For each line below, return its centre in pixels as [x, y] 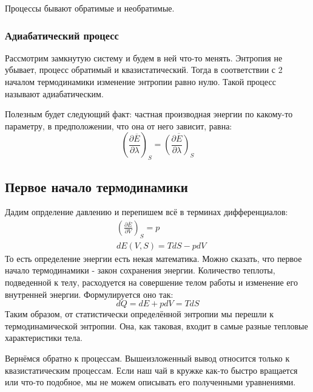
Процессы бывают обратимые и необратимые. [90, 8]
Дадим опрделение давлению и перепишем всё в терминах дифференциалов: [146, 212]
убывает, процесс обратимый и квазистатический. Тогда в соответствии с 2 [144, 70]
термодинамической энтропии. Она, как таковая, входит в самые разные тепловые [156, 325]
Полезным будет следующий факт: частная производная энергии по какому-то [149, 114]
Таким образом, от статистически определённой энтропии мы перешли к [140, 314]
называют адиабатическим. [54, 93]
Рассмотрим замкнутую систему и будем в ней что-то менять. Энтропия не [144, 57]
